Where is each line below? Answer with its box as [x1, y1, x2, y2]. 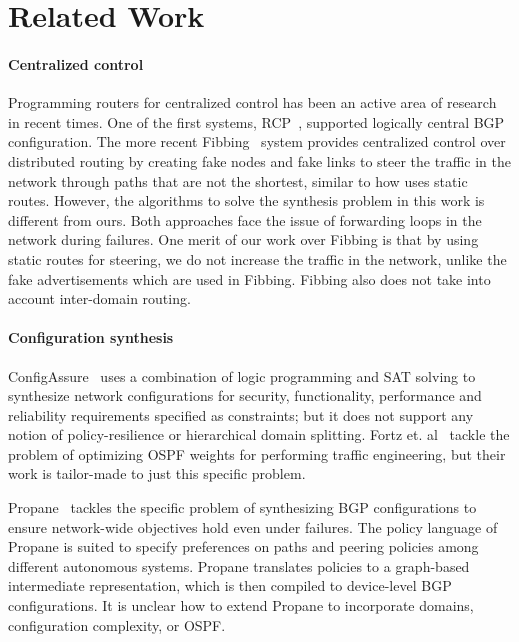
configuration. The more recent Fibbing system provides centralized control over [8, 131, 506, 152]
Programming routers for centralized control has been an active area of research [8, 92, 497, 113]
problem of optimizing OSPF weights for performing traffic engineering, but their [8, 443, 506, 464]
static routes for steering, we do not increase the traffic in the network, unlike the [8, 248, 507, 269]
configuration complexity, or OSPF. [8, 614, 226, 635]
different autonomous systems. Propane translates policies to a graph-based [8, 555, 470, 576]
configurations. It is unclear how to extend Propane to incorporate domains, [8, 595, 474, 616]
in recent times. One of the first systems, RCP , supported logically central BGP [8, 111, 505, 132]
